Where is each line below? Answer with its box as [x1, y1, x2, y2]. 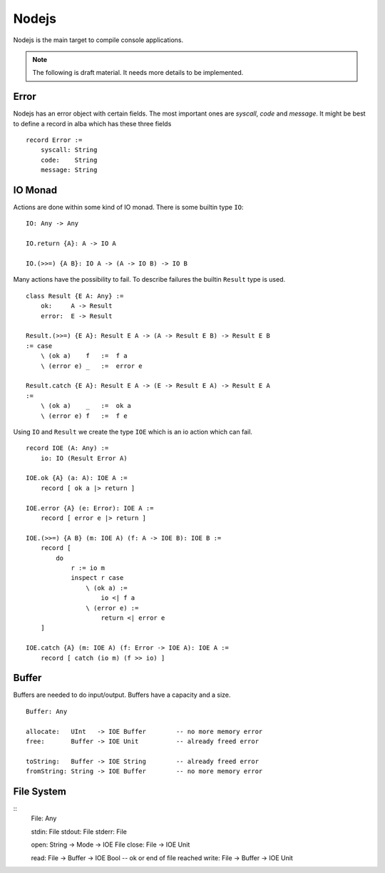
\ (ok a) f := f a [40, 352, 128, 360]
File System [13, 785, 67, 797]
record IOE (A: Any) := [26, 444, 109, 452]
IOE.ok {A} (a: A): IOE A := [26, 474, 128, 482]
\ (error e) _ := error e [40, 362, 143, 370]
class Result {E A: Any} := [26, 292, 124, 300]
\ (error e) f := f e [40, 412, 128, 420]
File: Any [31, 814, 57, 823]
